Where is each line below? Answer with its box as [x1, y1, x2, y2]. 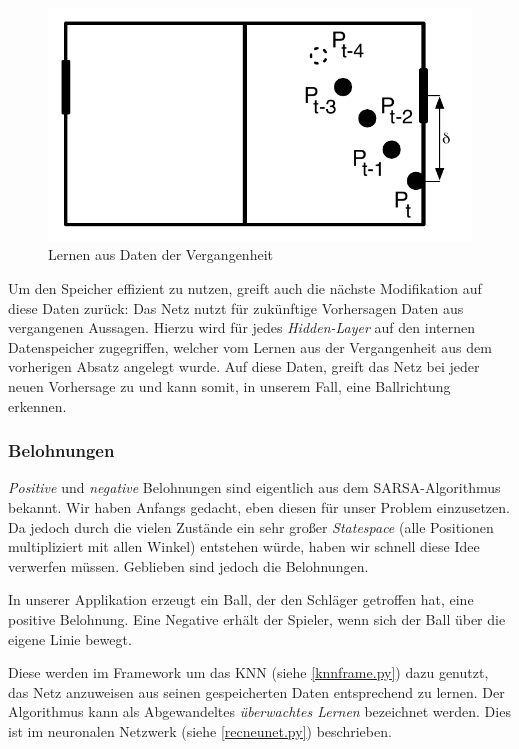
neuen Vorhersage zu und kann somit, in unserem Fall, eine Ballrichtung [8, 376, 451, 397]
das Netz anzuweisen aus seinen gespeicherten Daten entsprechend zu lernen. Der [8, 681, 505, 702]
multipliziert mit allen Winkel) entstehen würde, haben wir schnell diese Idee [8, 536, 480, 557]
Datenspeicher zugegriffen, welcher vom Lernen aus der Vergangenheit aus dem [8, 336, 492, 357]
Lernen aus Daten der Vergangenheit [48, 244, 273, 265]
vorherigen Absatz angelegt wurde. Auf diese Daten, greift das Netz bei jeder [8, 356, 480, 377]
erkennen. [8, 395, 67, 416]
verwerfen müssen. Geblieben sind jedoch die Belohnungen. [8, 555, 369, 576]
